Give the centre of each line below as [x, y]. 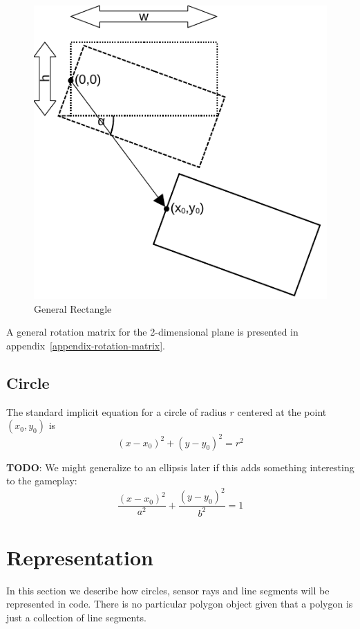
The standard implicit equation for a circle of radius [116, 411]
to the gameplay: [42, 481]
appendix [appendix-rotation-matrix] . [86, 345]
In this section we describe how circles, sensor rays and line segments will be [168, 590]
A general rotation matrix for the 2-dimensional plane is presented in [152, 332]
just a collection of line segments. [76, 618]
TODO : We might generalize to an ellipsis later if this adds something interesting [180, 467]
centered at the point [282, 411]
